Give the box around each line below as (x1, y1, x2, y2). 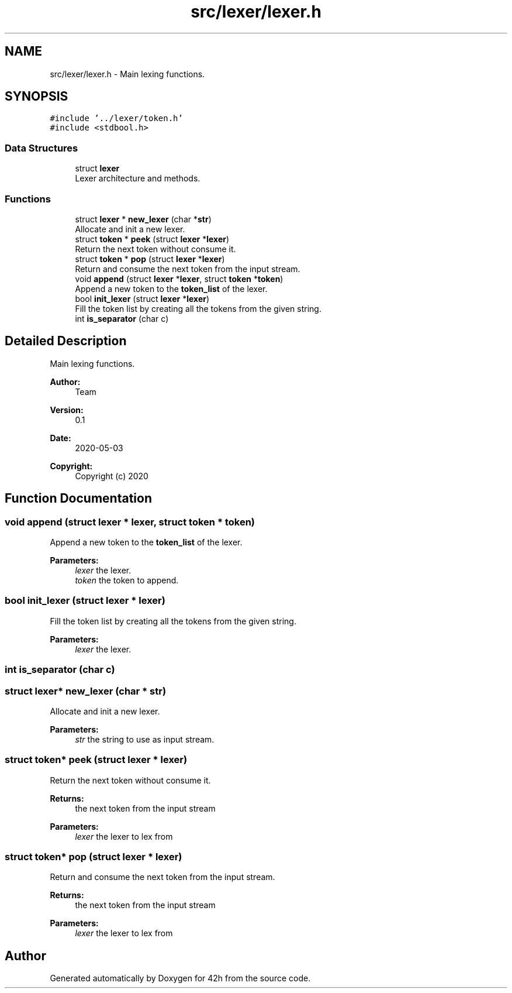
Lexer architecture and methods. (75, 173, 200, 184)
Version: (50, 404, 84, 415)
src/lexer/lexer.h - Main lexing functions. (50, 68, 205, 79)
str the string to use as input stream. (75, 734, 215, 744)
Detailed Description (5, 334, 127, 349)
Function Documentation (5, 491, 152, 506)
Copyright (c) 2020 (75, 470, 148, 481)
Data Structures (5, 142, 78, 154)
